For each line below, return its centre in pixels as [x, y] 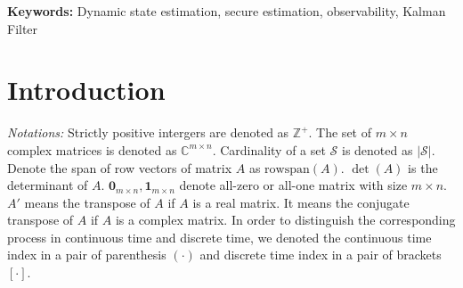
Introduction [86, 90]
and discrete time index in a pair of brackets [321, 255]
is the [423, 167]
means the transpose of [87, 202]
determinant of [48, 185]
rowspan [287, 169]
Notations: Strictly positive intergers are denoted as [148, 132]
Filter [23, 28]
